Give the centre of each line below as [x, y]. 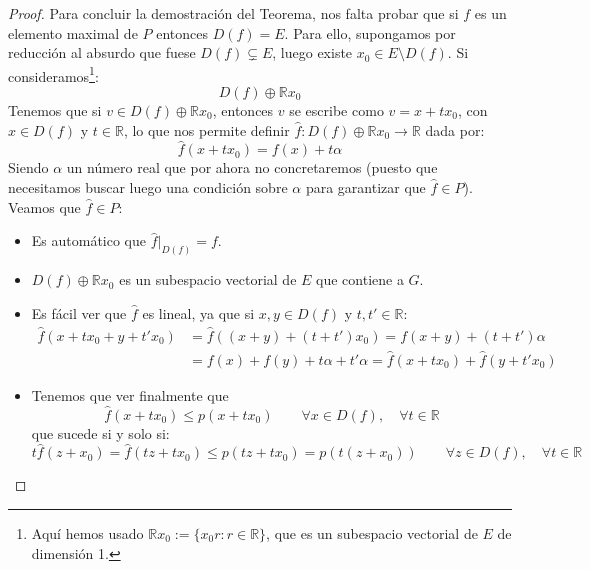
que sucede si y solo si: [100, 432]
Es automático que [89, 240]
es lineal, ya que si [198, 312]
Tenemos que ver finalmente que [130, 394]
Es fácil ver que [79, 312]
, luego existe [312, 52]
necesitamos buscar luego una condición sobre [148, 187]
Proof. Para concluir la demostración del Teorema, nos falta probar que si [233, 13]
